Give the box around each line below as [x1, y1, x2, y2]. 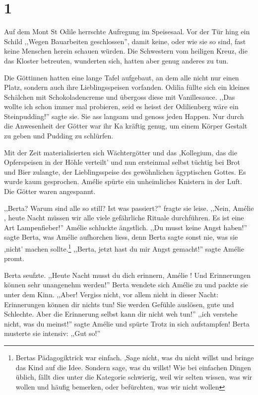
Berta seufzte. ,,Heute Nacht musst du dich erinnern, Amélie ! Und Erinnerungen [4, 269, 251, 280]
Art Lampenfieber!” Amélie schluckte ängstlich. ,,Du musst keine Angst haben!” [4, 222, 248, 232]
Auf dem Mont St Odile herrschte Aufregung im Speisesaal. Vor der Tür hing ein [4, 26, 250, 37]
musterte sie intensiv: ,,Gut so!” [4, 328, 101, 338]
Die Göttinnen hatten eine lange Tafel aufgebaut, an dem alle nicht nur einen [4, 72, 239, 82]
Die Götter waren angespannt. [4, 186, 96, 197]
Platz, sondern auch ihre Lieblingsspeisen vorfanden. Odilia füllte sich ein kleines [4, 82, 250, 92]
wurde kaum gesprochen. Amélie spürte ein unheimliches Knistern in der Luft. [4, 176, 242, 187]
